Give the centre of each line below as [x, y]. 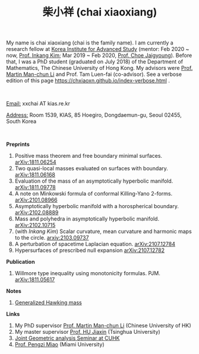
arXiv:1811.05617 [35, 280]
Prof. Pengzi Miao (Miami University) [60, 345]
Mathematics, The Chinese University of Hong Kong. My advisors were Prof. [99, 68]
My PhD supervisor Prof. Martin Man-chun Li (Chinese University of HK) [103, 326]
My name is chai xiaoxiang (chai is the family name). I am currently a [90, 43]
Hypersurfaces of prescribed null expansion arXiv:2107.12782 [90, 250]
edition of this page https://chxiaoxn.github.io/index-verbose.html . [88, 81]
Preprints [18, 144]
